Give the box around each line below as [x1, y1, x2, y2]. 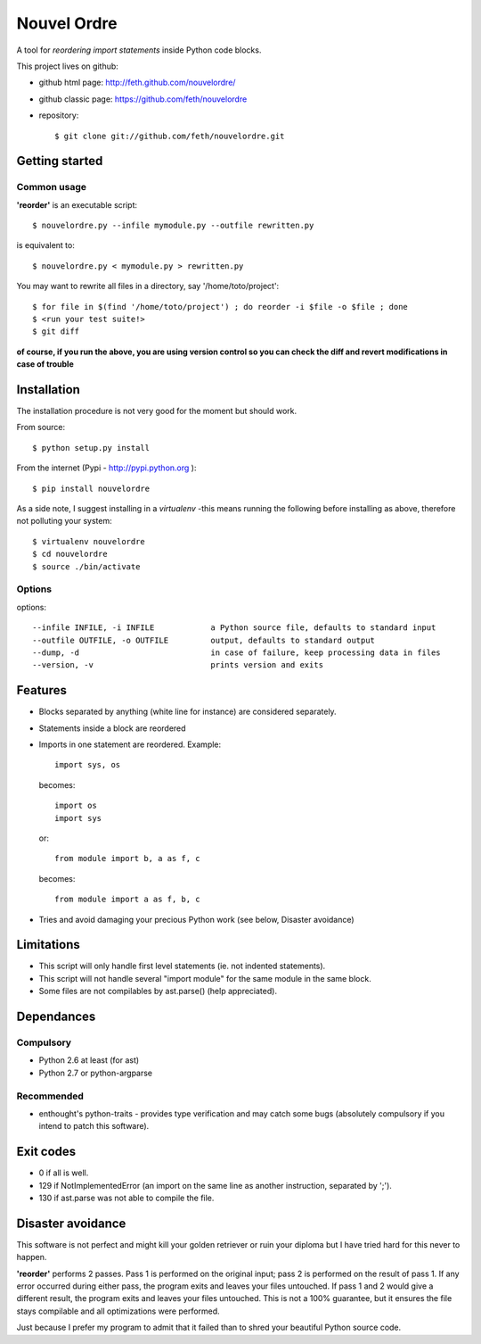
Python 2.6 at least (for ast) [38, 1055, 140, 1066]
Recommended [16, 1090, 85, 1102]
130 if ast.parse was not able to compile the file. [38, 1192, 215, 1203]
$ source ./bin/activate [32, 561, 141, 571]
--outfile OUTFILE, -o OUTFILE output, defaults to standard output [32, 635, 376, 645]
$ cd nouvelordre [32, 549, 108, 560]
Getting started [16, 153, 103, 169]
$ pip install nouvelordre [32, 483, 151, 494]
